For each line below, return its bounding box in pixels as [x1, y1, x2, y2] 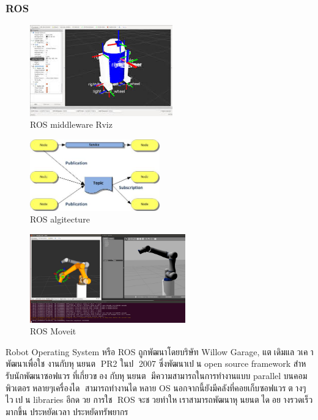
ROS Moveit [30, 325, 76, 337]
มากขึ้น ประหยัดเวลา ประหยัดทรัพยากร [6, 405, 128, 418]
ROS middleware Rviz [30, 118, 113, 131]
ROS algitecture [30, 213, 90, 226]
